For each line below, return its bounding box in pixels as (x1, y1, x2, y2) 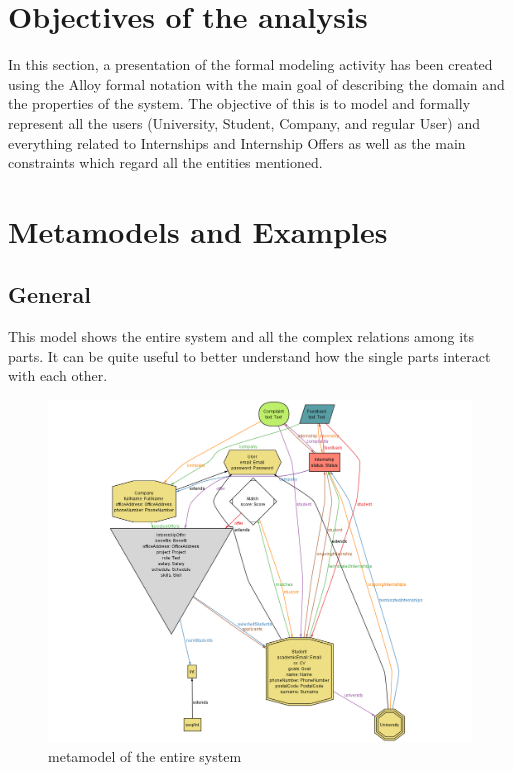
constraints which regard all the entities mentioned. (8, 152, 323, 173)
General (8, 279, 91, 310)
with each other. (8, 365, 108, 386)
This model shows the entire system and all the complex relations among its (8, 326, 475, 347)
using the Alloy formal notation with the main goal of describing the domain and (8, 73, 505, 94)
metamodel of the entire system (48, 746, 242, 767)
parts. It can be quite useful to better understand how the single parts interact (8, 345, 491, 366)
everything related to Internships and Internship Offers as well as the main (8, 132, 466, 153)
